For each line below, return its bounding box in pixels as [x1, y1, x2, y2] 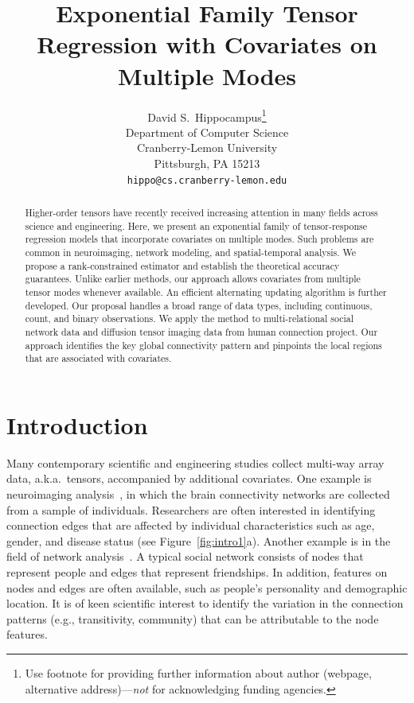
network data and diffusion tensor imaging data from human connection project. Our [25, 324, 378, 338]
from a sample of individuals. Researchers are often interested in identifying [6, 501, 376, 518]
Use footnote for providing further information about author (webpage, [25, 664, 372, 681]
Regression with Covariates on [37, 28, 377, 60]
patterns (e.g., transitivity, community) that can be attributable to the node [6, 610, 379, 627]
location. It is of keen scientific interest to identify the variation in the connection [6, 595, 404, 612]
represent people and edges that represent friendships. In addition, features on [6, 563, 388, 580]
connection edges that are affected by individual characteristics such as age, [6, 517, 375, 534]
